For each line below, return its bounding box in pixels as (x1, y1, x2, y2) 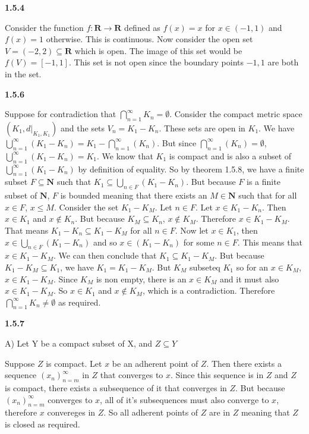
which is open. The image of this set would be (74, 44, 242, 56)
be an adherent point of (112, 357, 198, 369)
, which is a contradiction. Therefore (142, 284, 275, 297)
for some (183, 235, 215, 248)
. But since (157, 136, 197, 149)
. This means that (237, 235, 302, 248)
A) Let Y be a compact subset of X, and (5, 337, 153, 350)
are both (267, 56, 299, 68)
